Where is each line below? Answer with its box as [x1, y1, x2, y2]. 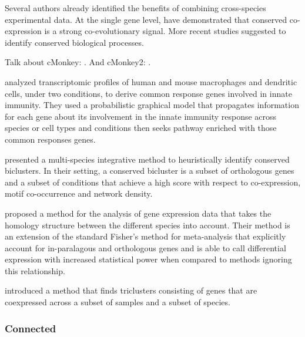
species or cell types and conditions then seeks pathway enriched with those [5, 122, 277, 134]
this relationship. [5, 264, 65, 277]
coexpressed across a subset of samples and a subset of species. [5, 296, 230, 308]
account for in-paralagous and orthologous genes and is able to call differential [5, 241, 286, 254]
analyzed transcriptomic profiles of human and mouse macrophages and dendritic [5, 75, 297, 87]
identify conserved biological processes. [5, 36, 144, 48]
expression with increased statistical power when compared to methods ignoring [5, 253, 292, 265]
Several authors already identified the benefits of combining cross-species [5, 2, 266, 14]
